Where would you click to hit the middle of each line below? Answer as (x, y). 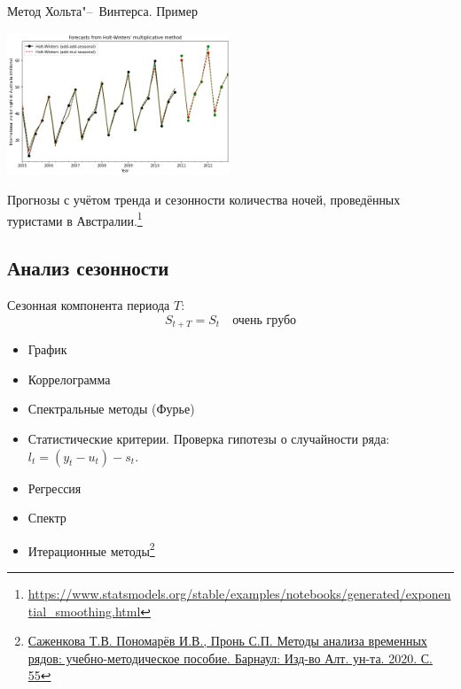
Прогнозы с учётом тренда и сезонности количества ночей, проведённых (204, 200)
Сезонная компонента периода (89, 305)
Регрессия (55, 488)
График (47, 349)
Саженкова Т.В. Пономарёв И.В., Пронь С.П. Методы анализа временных (227, 641)
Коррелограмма (69, 379)
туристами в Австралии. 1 (75, 219)
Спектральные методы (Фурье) (111, 409)
